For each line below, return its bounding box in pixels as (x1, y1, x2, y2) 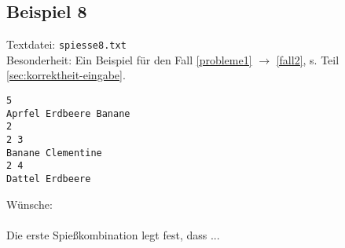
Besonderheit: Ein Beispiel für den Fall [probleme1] (6, 51, 252, 67)
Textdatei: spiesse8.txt (6, 36, 127, 53)
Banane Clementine (6, 147, 102, 159)
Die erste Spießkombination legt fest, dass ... (6, 226, 220, 243)
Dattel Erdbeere (6, 173, 91, 184)
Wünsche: (6, 195, 53, 212)
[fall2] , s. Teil (276, 51, 339, 67)
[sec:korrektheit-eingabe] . (6, 67, 126, 83)
